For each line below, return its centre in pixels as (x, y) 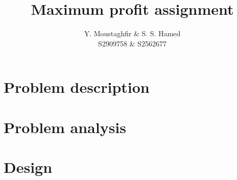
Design (28, 167)
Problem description (77, 87)
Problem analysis (65, 127)
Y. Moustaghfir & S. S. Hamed (132, 33)
